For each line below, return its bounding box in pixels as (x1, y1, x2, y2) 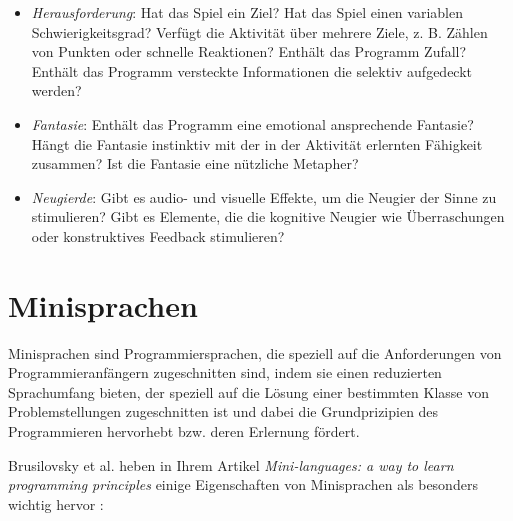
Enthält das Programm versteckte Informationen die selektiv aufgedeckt (31, 60, 473, 81)
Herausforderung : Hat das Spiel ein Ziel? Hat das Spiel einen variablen (31, 2, 463, 22)
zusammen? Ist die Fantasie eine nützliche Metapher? (31, 153, 359, 174)
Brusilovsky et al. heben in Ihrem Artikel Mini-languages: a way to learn (8, 454, 454, 475)
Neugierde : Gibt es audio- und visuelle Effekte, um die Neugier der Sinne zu (31, 186, 497, 207)
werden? (31, 80, 82, 101)
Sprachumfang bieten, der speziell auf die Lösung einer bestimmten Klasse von (8, 381, 489, 402)
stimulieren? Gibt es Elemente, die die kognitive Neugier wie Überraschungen (31, 206, 505, 227)
